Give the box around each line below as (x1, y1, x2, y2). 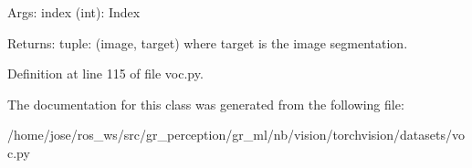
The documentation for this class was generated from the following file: (7, 94, 404, 113)
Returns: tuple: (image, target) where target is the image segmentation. (7, 33, 408, 52)
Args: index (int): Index (7, 3, 141, 21)
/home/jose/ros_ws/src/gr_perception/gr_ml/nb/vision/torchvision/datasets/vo (7, 125, 465, 144)
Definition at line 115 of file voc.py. (7, 64, 204, 83)
